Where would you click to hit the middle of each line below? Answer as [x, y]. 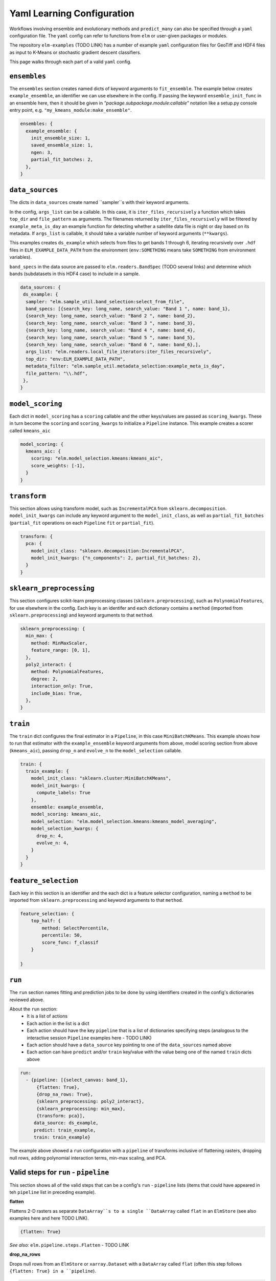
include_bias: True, [57, 693]
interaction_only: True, [62, 686]
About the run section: [33, 1009]
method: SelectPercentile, [75, 928]
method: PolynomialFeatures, [67, 672]
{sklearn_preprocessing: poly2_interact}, [90, 1101]
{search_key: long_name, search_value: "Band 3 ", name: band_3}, [111, 323]
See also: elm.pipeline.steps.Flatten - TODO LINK [69, 1245]
